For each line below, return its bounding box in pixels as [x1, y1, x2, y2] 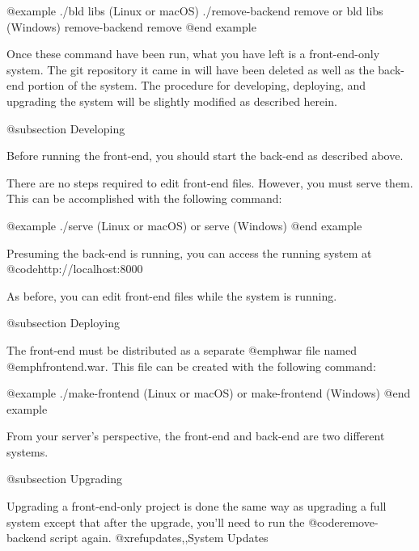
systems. [6, 443, 49, 460]
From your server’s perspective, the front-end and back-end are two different [6, 427, 385, 444]
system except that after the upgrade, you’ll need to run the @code [6, 513, 340, 530]
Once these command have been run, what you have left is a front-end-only [6, 45, 380, 62]
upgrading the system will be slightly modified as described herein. [6, 92, 337, 109]
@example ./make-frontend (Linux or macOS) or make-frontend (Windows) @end [6, 385, 411, 402]
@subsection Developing [6, 120, 125, 137]
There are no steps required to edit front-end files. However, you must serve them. [6, 174, 413, 191]
